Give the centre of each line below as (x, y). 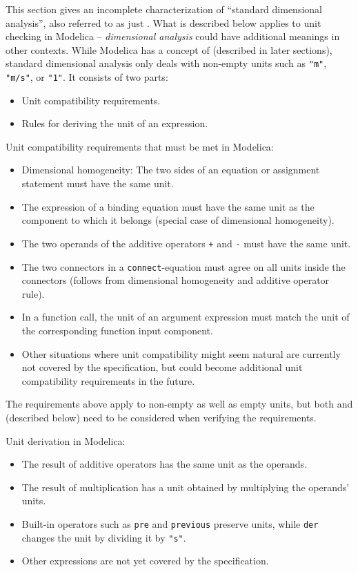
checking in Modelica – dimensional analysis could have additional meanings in (173, 36)
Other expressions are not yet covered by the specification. (145, 561)
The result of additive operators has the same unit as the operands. (165, 464)
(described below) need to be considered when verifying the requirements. (161, 417)
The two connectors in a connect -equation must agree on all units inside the (183, 266)
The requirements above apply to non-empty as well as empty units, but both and (179, 404)
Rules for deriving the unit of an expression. (115, 123)
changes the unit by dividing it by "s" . (104, 537)
